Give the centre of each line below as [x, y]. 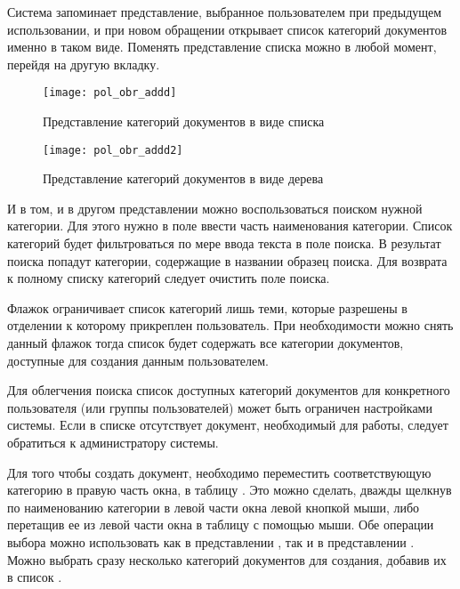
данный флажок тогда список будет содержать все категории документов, [206, 343]
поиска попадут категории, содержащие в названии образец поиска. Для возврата [227, 260]
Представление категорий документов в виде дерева [183, 178]
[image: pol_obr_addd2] [113, 150]
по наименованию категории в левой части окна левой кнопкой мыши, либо [214, 507]
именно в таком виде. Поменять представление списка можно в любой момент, [222, 47]
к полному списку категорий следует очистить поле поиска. [169, 278]
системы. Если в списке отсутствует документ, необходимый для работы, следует [228, 425]
